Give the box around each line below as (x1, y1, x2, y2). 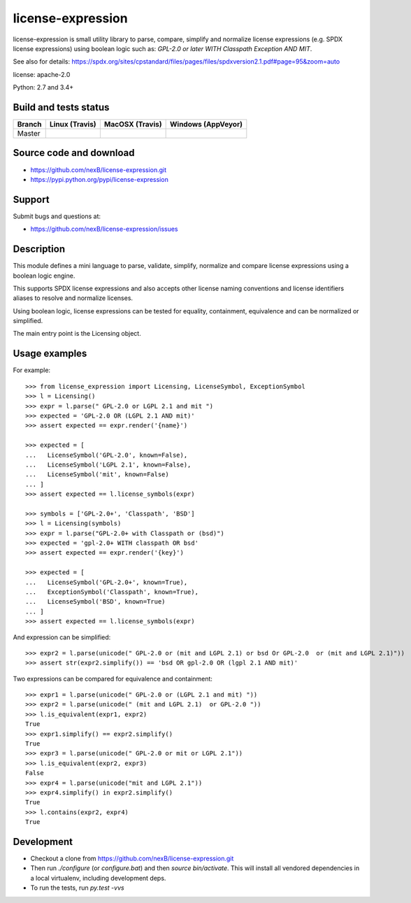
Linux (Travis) (49, 120, 97, 129)
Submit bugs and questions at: (13, 212, 101, 220)
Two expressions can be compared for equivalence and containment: (13, 674, 213, 683)
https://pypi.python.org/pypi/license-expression (30, 175, 169, 183)
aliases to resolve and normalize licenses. (13, 294, 133, 302)
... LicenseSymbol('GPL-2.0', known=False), (25, 451, 188, 459)
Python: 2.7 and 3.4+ (13, 83, 74, 92)
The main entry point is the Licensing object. (13, 329, 141, 338)
